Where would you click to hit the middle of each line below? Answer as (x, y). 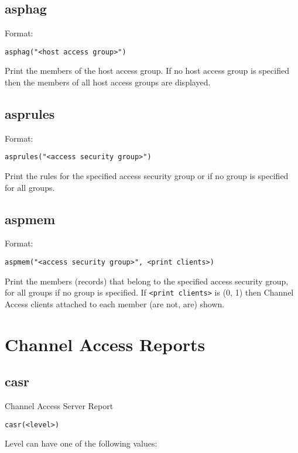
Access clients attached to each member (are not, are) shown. (115, 303)
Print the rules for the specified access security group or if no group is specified (147, 176)
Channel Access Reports (105, 344)
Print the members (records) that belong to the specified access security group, (147, 281)
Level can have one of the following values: (81, 443)
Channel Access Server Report (59, 406)
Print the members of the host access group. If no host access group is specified (147, 71)
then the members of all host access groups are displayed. (108, 82)
